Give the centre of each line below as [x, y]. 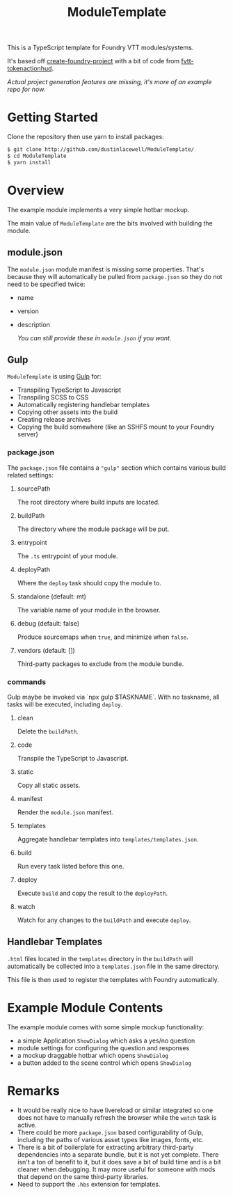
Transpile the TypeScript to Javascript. [73, 758]
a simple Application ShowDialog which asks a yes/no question [106, 1040]
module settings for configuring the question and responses [103, 1047]
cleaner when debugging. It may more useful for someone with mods [116, 1169]
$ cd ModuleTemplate [37, 156]
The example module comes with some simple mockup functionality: [106, 1027]
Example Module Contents [85, 1007]
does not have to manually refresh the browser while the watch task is [117, 1117]
